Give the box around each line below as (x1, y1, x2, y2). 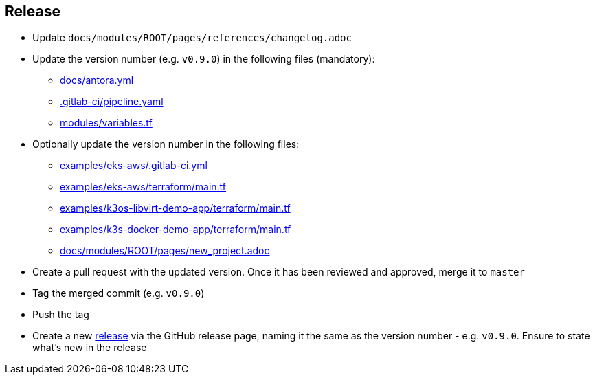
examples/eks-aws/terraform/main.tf (60, 181, 227, 193)
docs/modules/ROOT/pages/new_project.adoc (60, 245, 270, 257)
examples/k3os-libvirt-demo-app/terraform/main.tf (60, 202, 291, 214)
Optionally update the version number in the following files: (32, 138, 300, 150)
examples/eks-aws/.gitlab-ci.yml (60, 159, 207, 172)
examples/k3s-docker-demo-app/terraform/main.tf (60, 223, 291, 236)
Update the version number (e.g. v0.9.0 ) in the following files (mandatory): (32, 53, 375, 65)
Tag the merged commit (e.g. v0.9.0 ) (32, 287, 205, 300)
